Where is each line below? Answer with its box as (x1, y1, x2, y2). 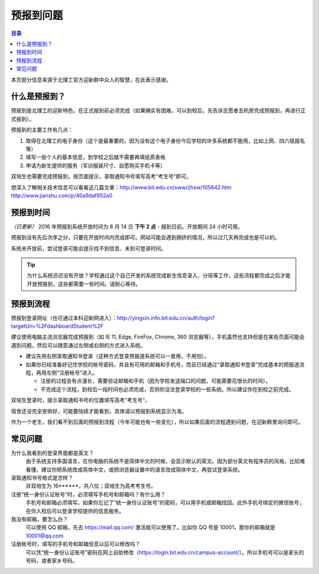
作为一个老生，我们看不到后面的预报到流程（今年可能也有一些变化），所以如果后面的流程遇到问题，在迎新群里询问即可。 (11, 418, 304, 425)
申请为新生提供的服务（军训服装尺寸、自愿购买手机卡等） (25, 162, 165, 169)
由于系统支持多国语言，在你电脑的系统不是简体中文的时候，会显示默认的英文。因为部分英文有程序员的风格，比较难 (25, 457, 305, 465)
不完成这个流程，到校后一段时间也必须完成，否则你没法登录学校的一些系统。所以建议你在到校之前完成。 (40, 385, 294, 393)
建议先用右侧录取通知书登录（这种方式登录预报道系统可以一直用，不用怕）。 (25, 353, 210, 360)
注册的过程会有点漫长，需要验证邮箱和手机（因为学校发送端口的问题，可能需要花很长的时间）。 (40, 378, 271, 385)
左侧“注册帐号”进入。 (46, 369, 98, 376)
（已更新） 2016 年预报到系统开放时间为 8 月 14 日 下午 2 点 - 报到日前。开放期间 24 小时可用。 (11, 222, 243, 230)
